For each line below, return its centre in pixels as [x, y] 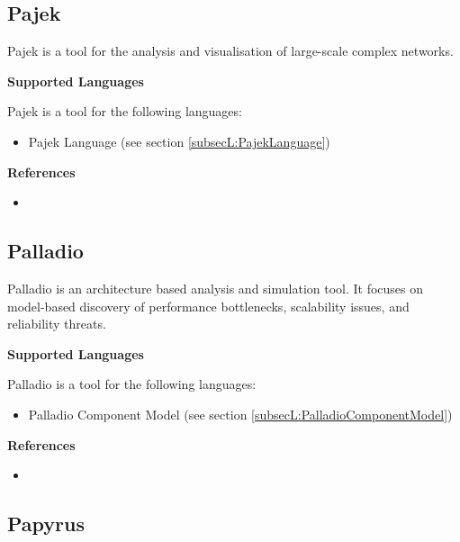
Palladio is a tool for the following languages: [132, 384]
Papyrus [46, 524]
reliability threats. [57, 324]
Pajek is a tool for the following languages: [125, 111]
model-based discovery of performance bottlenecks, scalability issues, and [208, 306]
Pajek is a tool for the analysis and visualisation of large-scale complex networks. [230, 51]
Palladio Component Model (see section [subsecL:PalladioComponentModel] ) [240, 414]
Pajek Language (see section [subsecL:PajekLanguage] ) [179, 141]
